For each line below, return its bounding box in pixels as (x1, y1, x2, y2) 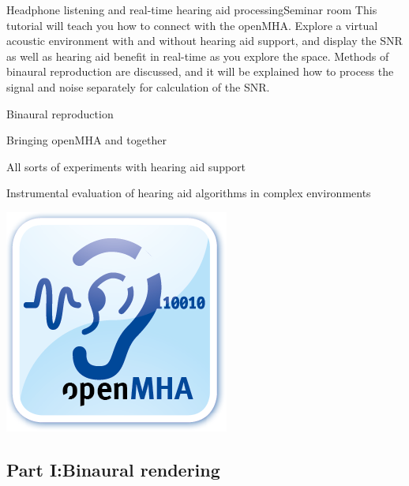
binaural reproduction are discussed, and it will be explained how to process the (6, 63, 394, 80)
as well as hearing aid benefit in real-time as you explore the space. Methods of (6, 47, 389, 64)
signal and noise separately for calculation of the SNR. (6, 78, 270, 95)
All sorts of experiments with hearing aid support (6, 158, 246, 174)
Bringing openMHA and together (6, 132, 167, 148)
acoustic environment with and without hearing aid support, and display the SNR (6, 32, 403, 49)
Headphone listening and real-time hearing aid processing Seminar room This (6, 2, 377, 17)
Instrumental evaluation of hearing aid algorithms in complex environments (6, 185, 371, 201)
